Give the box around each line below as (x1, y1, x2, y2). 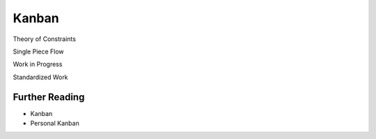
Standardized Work (13, 73, 69, 81)
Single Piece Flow (13, 47, 64, 56)
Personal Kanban (30, 119, 79, 128)
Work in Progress (13, 60, 63, 69)
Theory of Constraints (13, 35, 77, 43)
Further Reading (13, 91, 85, 103)
